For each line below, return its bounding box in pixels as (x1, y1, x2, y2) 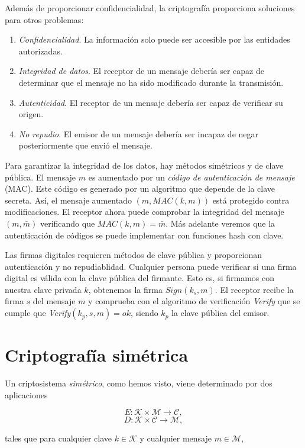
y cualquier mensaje (139, 432, 212, 444)
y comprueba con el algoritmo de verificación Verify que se (88, 295, 300, 307)
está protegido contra (212, 194, 290, 206)
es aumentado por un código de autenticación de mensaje (88, 170, 295, 183)
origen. (18, 108, 44, 120)
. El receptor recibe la (215, 283, 294, 295)
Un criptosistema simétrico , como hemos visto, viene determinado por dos (5, 377, 272, 389)
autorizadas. (18, 44, 63, 57)
